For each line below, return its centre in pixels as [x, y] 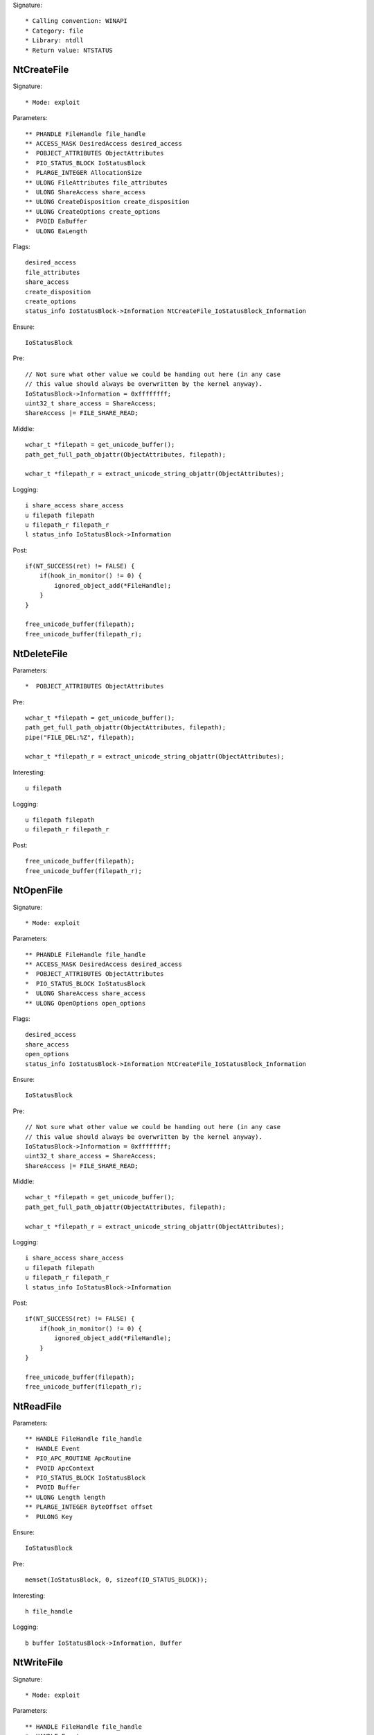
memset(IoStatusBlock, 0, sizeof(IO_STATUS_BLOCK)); [116, 1580]
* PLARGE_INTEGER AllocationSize [83, 173]
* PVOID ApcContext [60, 1468]
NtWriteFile [38, 1662]
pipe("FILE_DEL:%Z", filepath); [80, 737]
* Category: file [54, 31]
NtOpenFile [38, 891]
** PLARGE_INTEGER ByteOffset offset [89, 1507]
